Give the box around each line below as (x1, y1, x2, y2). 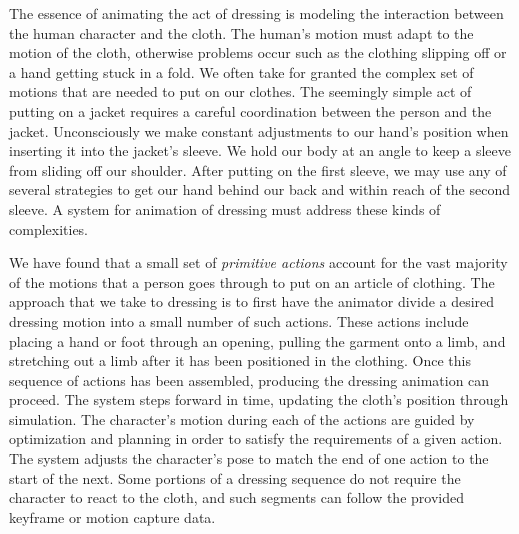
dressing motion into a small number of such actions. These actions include (9, 310, 469, 331)
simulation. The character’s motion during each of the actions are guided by (9, 408, 475, 429)
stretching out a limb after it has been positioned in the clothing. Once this (9, 350, 472, 371)
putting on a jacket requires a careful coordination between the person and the (9, 100, 492, 121)
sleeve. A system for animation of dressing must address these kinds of (9, 198, 441, 219)
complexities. (9, 218, 89, 239)
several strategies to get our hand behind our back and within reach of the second (9, 179, 511, 200)
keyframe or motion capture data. (9, 506, 216, 527)
